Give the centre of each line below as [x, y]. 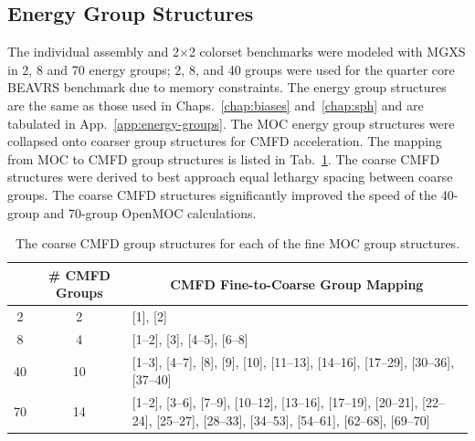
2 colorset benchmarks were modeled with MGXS [327, 52]
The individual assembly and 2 [94, 52]
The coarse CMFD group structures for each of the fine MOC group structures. [237, 243]
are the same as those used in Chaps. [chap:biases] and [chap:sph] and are [216, 105]
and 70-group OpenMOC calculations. [150, 212]
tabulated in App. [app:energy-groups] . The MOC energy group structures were [231, 123]
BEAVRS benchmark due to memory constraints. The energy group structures [227, 87]
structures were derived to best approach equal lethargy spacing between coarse [230, 177]
